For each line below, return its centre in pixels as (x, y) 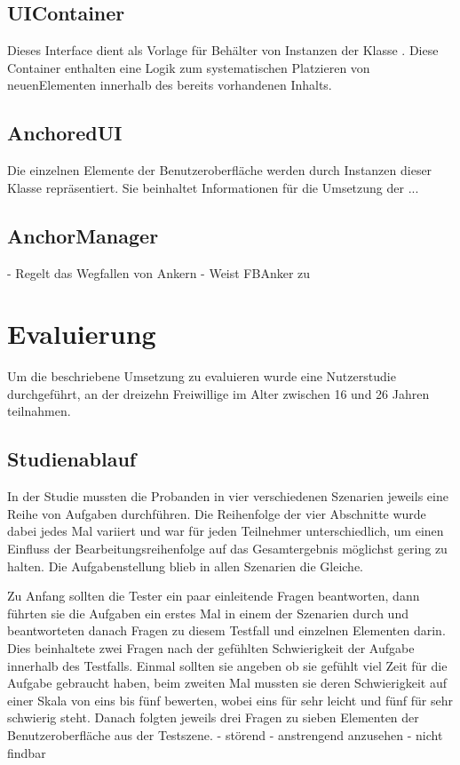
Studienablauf (72, 459)
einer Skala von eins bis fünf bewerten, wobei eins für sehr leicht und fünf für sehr (230, 700)
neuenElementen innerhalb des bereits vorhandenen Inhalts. (170, 85)
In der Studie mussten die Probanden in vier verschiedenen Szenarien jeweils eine (228, 496)
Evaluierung (82, 334)
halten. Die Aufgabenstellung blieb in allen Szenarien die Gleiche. (186, 566)
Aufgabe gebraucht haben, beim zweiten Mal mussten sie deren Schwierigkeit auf (227, 683)
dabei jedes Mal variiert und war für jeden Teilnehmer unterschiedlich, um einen (226, 531)
